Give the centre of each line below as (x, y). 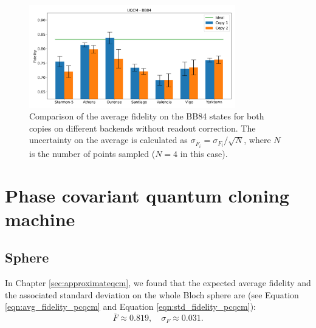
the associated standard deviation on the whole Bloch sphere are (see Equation (152, 294)
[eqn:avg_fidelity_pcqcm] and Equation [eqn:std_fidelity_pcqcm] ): (130, 306)
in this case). (204, 153)
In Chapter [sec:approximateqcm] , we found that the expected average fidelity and (158, 283)
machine (40, 219)
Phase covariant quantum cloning (147, 195)
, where (257, 140)
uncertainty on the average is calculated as (108, 140)
